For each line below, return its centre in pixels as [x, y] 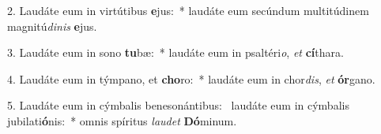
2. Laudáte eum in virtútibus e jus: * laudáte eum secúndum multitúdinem [188, 10]
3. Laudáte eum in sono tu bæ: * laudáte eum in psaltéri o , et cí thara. [175, 52]
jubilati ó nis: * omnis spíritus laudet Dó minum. [122, 120]
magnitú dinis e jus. [52, 26]
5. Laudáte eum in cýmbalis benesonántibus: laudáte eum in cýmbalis [178, 105]
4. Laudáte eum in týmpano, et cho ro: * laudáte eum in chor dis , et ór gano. [191, 78]
